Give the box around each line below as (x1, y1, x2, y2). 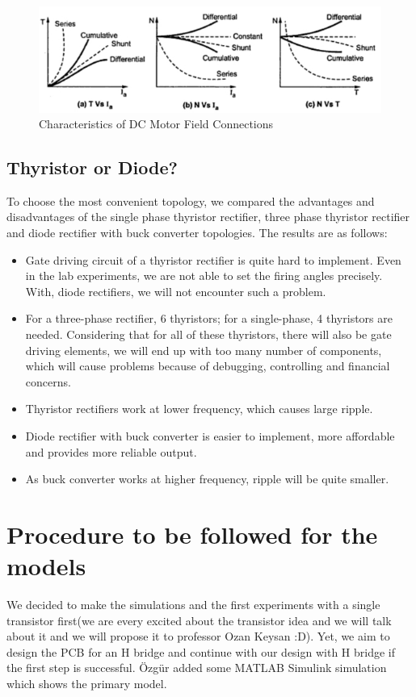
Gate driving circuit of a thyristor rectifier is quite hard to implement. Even (25, 251, 401, 268)
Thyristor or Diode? (6, 155, 178, 180)
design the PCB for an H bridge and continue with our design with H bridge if (6, 643, 396, 660)
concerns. (25, 373, 71, 390)
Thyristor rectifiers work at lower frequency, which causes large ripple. (25, 400, 373, 417)
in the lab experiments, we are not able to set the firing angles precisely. (25, 267, 383, 284)
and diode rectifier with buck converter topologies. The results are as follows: (6, 224, 388, 241)
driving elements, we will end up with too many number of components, (25, 341, 382, 358)
